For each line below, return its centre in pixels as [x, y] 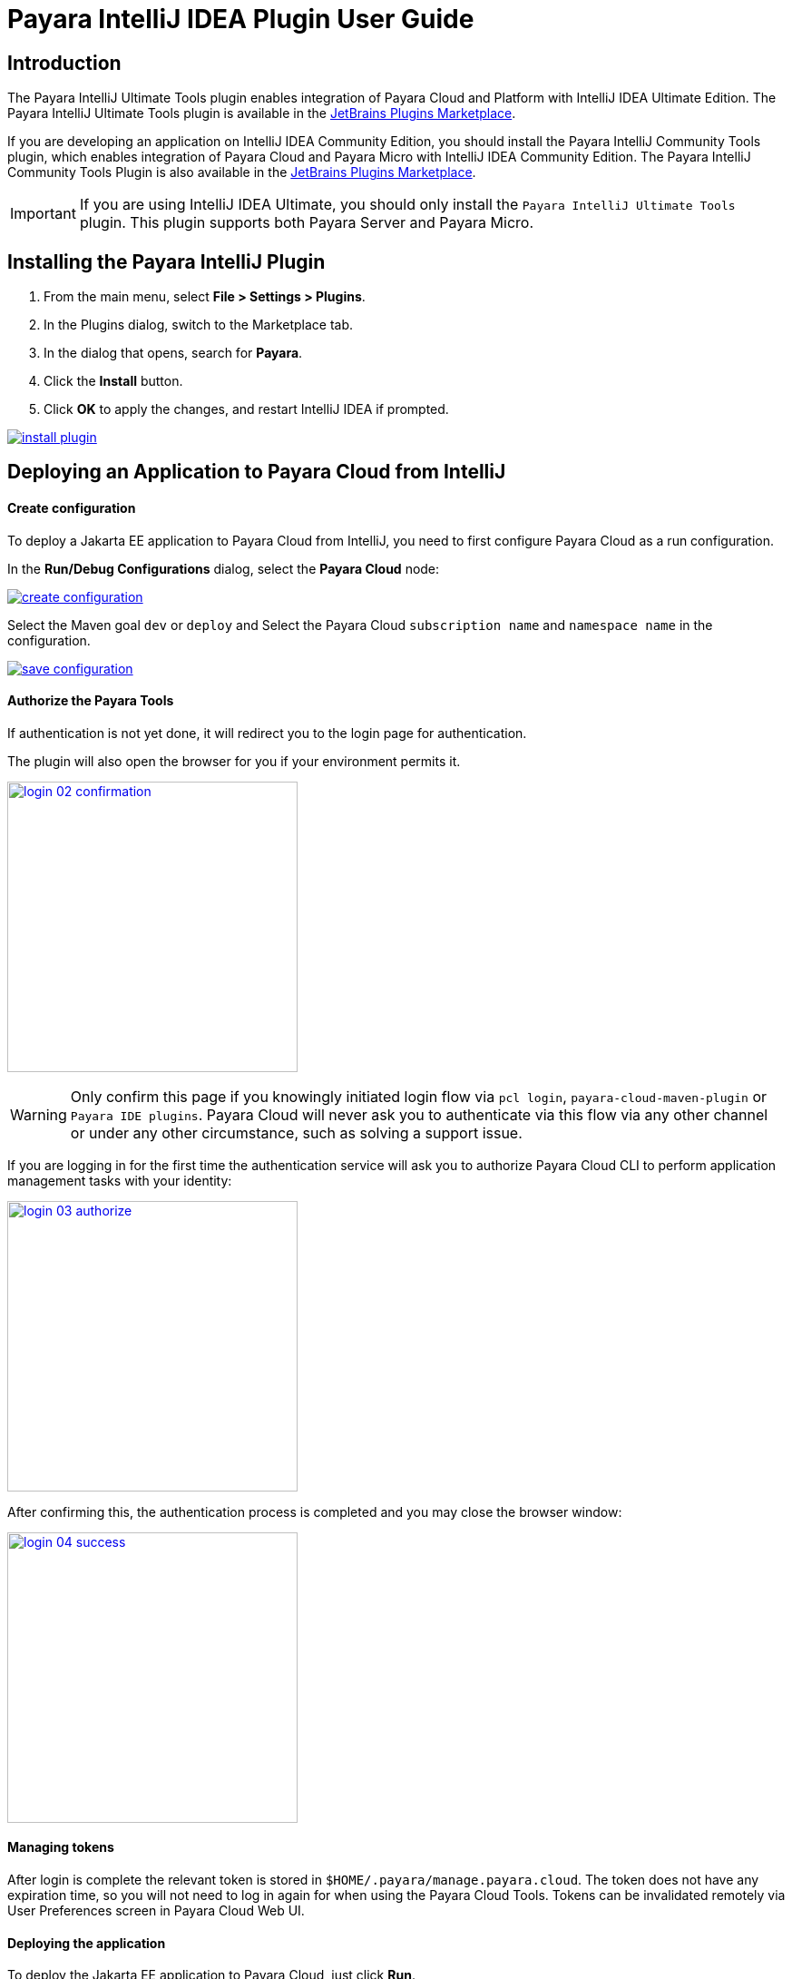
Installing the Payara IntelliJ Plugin [166, 261]
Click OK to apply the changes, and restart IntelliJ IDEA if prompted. [246, 409]
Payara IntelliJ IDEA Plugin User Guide [241, 19]
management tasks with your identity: [120, 1180]
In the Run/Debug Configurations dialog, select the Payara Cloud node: [224, 568]
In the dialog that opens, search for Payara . [173, 353]
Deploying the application [87, 1943]
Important [43, 214]
